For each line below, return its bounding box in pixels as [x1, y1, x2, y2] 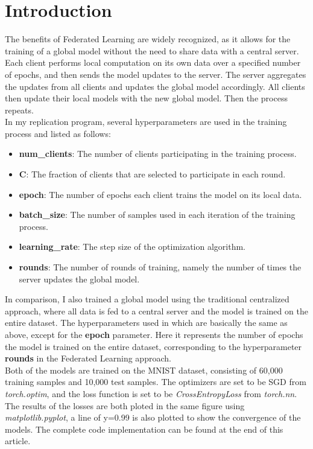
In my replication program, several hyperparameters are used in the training [5, 115, 287, 128]
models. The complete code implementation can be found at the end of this [5, 422, 283, 435]
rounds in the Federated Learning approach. [5, 352, 171, 365]
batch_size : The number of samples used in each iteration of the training [19, 208, 296, 221]
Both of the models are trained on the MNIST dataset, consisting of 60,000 [5, 363, 283, 376]
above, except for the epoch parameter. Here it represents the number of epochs [5, 328, 303, 340]
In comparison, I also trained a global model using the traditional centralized [5, 293, 289, 305]
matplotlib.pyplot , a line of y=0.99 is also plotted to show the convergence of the [5, 411, 301, 424]
